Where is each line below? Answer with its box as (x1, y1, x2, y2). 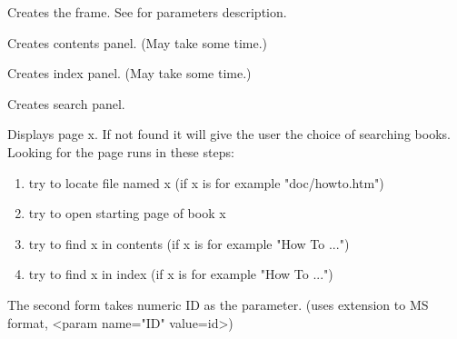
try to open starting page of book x (28, 204, 226, 223)
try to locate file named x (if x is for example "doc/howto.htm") (28, 173, 384, 192)
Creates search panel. (7, 94, 125, 113)
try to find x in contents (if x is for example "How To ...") (28, 234, 350, 253)
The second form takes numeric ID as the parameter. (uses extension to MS (7, 294, 429, 314)
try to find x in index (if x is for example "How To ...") (28, 264, 333, 284)
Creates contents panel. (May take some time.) (7, 33, 268, 52)
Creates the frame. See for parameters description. (7, 3, 287, 21)
